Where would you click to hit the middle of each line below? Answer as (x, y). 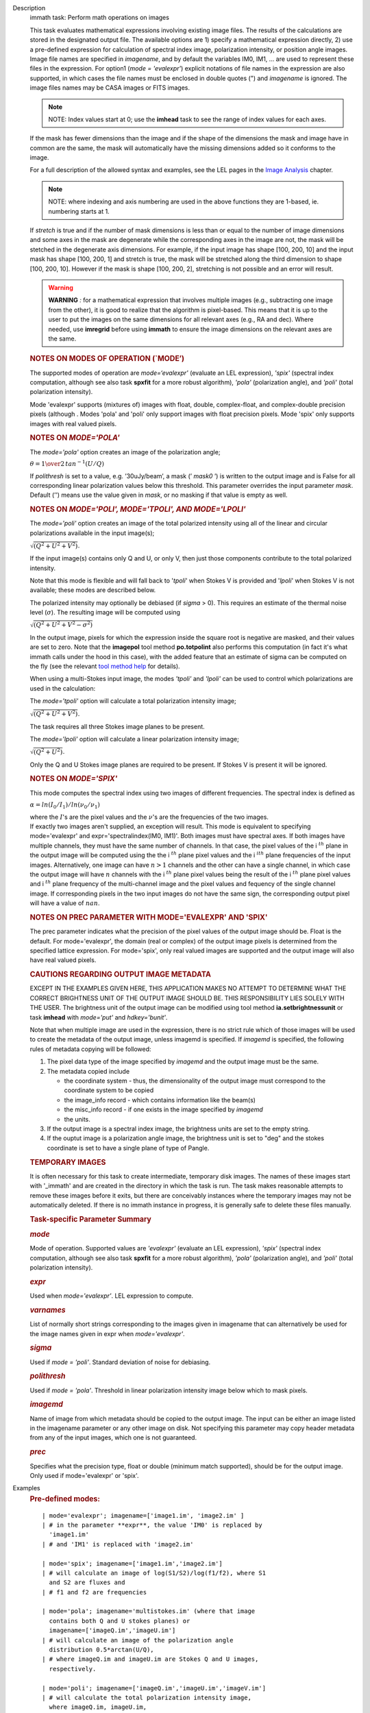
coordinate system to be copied (109, 1090)
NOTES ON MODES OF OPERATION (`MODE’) (107, 358)
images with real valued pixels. (73, 423)
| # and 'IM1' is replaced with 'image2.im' (118, 1544)
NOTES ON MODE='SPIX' (74, 779)
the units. (77, 1119)
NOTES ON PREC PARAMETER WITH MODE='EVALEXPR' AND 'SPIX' (149, 917)
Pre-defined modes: (65, 1499)
